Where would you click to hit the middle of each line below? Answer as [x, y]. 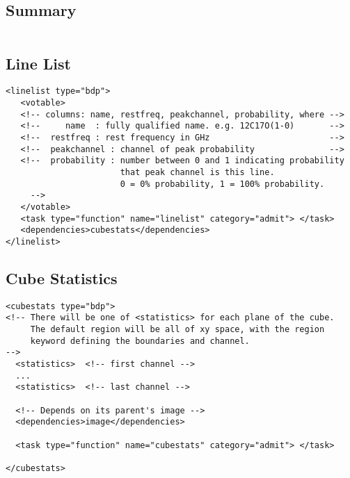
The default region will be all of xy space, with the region [177, 330]
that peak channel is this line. [197, 172]
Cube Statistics [62, 278]
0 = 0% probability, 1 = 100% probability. [222, 184]
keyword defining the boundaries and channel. [140, 341]
